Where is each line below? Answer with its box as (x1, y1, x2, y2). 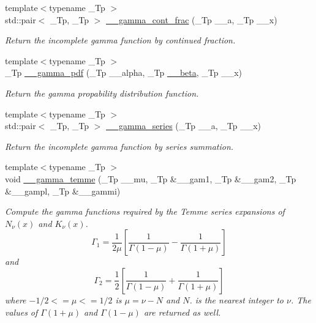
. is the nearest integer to (189, 293, 284, 306)
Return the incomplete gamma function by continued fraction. (5, 34, 236, 46)
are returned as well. (143, 305, 221, 318)
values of (5, 305, 38, 318)
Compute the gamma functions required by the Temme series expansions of (5, 205, 285, 218)
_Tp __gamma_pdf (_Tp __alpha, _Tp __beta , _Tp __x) (5, 66, 243, 79)
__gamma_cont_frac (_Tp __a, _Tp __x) (106, 13, 277, 26)
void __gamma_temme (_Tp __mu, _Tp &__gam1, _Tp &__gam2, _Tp (5, 172, 296, 185)
